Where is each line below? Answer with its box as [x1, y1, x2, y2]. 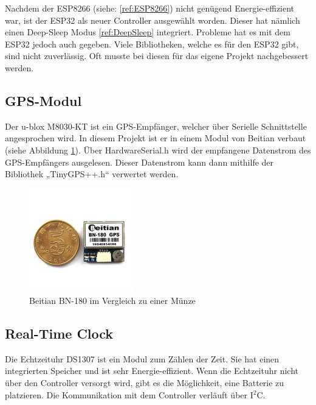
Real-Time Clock [5, 323, 114, 342]
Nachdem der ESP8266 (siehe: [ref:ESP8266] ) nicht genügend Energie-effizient [5, 2, 295, 14]
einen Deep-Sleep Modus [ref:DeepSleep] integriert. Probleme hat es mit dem [5, 26, 290, 38]
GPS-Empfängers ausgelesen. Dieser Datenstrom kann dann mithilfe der [5, 155, 274, 168]
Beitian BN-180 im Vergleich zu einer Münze [29, 294, 196, 306]
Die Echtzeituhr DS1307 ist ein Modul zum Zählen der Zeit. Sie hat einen [5, 352, 280, 365]
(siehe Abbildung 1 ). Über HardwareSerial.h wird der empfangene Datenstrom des [5, 143, 311, 156]
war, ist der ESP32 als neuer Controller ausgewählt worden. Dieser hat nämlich [5, 13, 300, 26]
